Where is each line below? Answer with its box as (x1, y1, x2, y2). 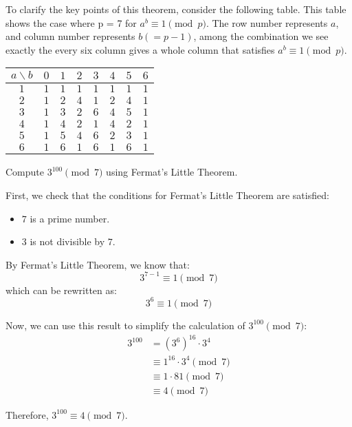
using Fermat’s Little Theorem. (106, 165, 238, 179)
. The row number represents (206, 15, 328, 30)
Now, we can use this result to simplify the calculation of (5, 317, 245, 332)
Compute (5, 165, 44, 179)
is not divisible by (30, 234, 105, 249)
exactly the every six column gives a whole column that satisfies (5, 42, 275, 56)
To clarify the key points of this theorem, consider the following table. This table (5, 2, 346, 16)
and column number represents (5, 29, 135, 43)
